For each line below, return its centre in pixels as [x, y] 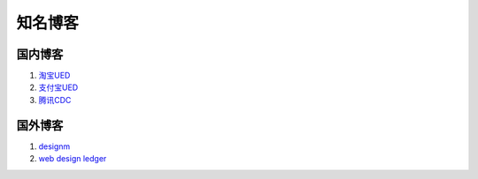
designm [54, 146]
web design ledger [73, 159]
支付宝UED [58, 87]
